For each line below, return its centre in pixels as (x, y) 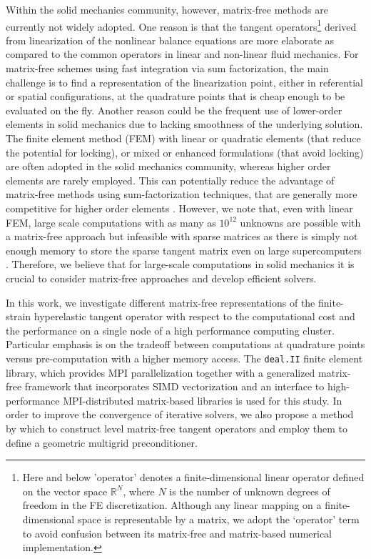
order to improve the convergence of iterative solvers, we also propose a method (180, 414)
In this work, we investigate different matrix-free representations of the (161, 302)
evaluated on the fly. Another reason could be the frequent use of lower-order (174, 110)
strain (19, 316)
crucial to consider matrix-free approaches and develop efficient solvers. (161, 278)
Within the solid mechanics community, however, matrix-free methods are (167, 9)
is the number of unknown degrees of (250, 491)
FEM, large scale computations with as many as (111, 222)
